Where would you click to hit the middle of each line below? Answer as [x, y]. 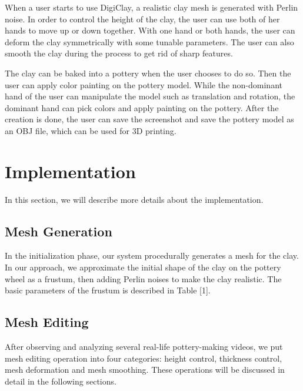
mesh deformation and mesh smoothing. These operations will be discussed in [145, 370]
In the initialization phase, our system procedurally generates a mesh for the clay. [152, 255]
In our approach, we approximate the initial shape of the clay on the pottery [143, 267]
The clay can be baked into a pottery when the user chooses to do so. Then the [148, 73]
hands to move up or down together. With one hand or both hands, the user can [150, 30]
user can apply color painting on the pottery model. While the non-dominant [144, 84]
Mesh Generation [59, 231]
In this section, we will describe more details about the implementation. [134, 199]
